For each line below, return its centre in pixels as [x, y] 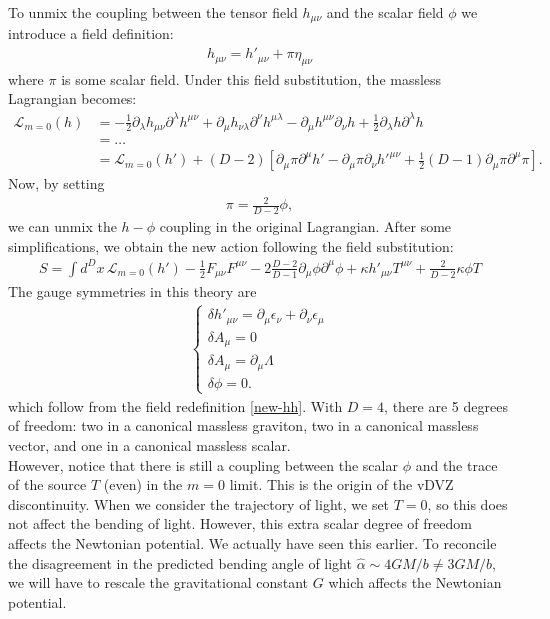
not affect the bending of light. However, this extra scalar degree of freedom [240, 523]
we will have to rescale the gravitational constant [158, 582]
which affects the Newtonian [415, 582]
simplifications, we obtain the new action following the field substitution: [231, 245]
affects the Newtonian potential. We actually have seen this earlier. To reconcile [252, 543]
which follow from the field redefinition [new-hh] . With [175, 405]
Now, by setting [56, 183]
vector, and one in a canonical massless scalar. [149, 445]
